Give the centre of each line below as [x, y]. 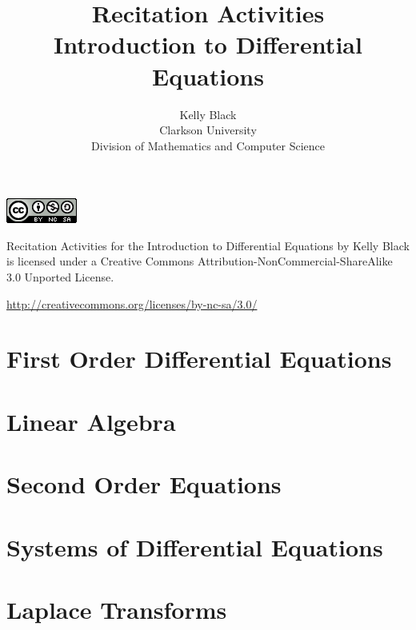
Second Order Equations [144, 484]
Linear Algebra [91, 421]
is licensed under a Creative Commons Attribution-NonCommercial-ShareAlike [200, 261]
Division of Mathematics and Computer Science [208, 145]
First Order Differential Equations [199, 359]
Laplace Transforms [117, 609]
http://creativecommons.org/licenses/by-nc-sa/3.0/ [132, 303]
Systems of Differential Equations [195, 546]
